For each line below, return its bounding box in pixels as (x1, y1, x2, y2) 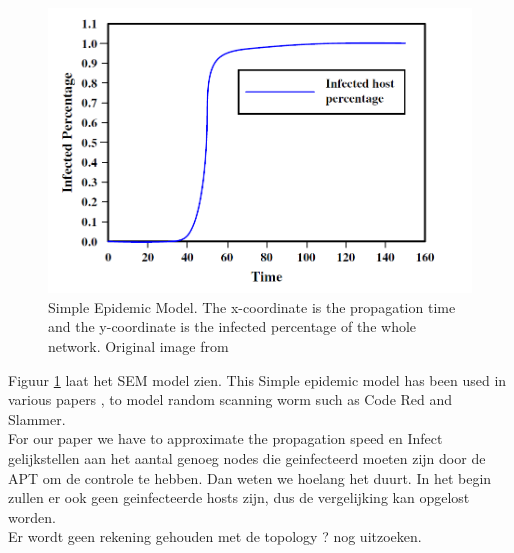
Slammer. (8, 408, 66, 429)
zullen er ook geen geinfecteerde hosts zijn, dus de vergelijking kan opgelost (8, 487, 470, 508)
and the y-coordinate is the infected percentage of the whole (48, 316, 417, 337)
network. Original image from (48, 336, 229, 357)
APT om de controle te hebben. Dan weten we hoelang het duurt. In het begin (8, 467, 492, 488)
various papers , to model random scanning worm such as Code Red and (8, 389, 453, 410)
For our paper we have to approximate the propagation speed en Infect (8, 428, 443, 449)
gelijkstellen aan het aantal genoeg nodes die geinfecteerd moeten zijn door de (8, 448, 486, 469)
